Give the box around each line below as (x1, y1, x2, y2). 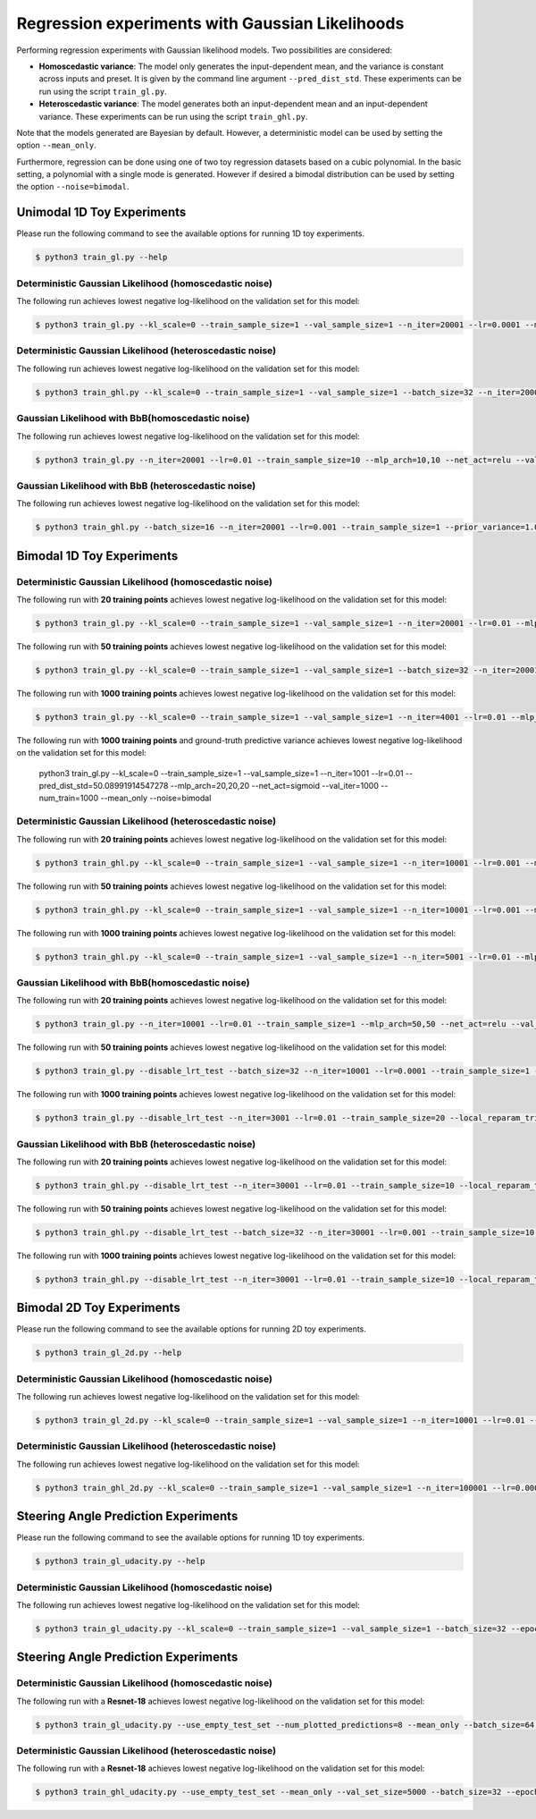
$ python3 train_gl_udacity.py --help (35, 1556, 205, 1567)
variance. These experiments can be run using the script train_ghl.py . (38, 111, 308, 122)
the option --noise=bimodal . (16, 182, 130, 192)
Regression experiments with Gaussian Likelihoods (16, 13, 405, 33)
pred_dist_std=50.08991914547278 (38, 781, 169, 791)
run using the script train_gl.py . (38, 86, 167, 97)
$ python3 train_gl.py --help (35, 252, 168, 263)
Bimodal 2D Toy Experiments (16, 1300, 180, 1316)
